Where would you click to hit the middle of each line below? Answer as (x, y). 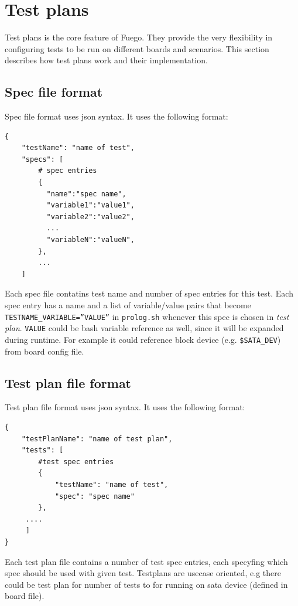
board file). (25, 596)
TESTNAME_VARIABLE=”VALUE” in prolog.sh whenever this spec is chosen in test (147, 316)
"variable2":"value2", (90, 217)
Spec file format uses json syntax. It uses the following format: (117, 116)
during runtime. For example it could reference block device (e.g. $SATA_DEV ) (143, 339)
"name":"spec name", (86, 194)
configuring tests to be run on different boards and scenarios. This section (137, 48)
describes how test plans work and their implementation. (106, 60)
